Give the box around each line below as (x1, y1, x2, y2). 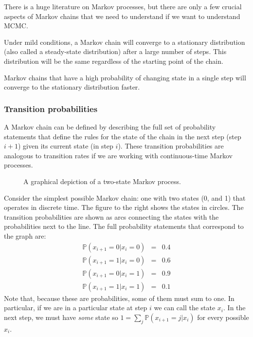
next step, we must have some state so (4, 312, 118, 322)
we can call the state (154, 302, 216, 313)
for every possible (197, 312, 249, 322)
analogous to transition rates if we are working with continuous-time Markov (4, 150, 233, 160)
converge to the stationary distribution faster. (4, 82, 140, 92)
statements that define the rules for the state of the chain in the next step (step (4, 131, 241, 141)
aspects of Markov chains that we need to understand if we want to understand (4, 11, 240, 21)
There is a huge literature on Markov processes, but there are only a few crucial (4, 1, 242, 11)
